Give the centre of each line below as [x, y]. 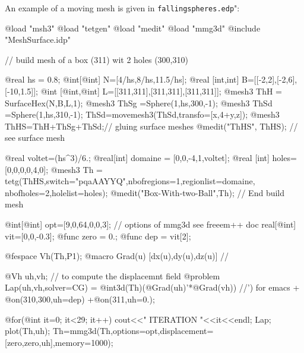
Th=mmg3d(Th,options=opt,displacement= [133, 331]
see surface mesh [35, 138]
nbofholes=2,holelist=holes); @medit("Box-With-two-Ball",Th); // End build [145, 192]
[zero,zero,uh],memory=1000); [59, 342]
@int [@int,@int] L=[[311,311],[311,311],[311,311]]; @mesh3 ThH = [161, 91]
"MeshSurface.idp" [38, 40]
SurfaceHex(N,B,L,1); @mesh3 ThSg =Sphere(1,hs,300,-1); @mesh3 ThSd [139, 103]
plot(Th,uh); [28, 331]
